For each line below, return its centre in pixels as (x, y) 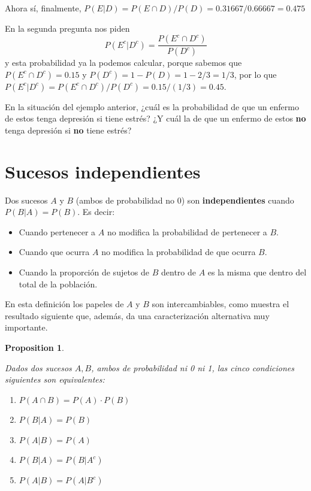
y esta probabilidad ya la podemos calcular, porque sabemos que (123, 63)
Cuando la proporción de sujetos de (84, 272)
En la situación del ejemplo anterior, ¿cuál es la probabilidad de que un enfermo (152, 106)
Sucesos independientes (103, 171)
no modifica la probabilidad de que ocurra (179, 252)
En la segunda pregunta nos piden (67, 28)
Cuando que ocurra (54, 252)
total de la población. (58, 284)
